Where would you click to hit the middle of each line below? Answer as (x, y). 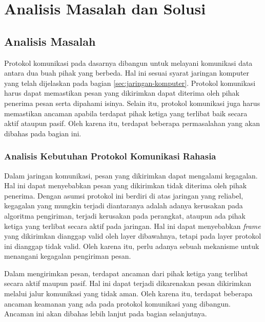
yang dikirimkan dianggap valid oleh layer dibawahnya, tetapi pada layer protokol (133, 236)
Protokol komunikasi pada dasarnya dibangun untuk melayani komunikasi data (128, 62)
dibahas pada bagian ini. (43, 133)
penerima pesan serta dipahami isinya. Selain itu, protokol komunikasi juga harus (132, 103)
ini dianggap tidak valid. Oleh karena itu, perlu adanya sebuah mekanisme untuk (132, 246)
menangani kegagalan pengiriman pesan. (68, 256)
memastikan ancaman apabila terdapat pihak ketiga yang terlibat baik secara (126, 113)
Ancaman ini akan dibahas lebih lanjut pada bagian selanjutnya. (106, 314)
